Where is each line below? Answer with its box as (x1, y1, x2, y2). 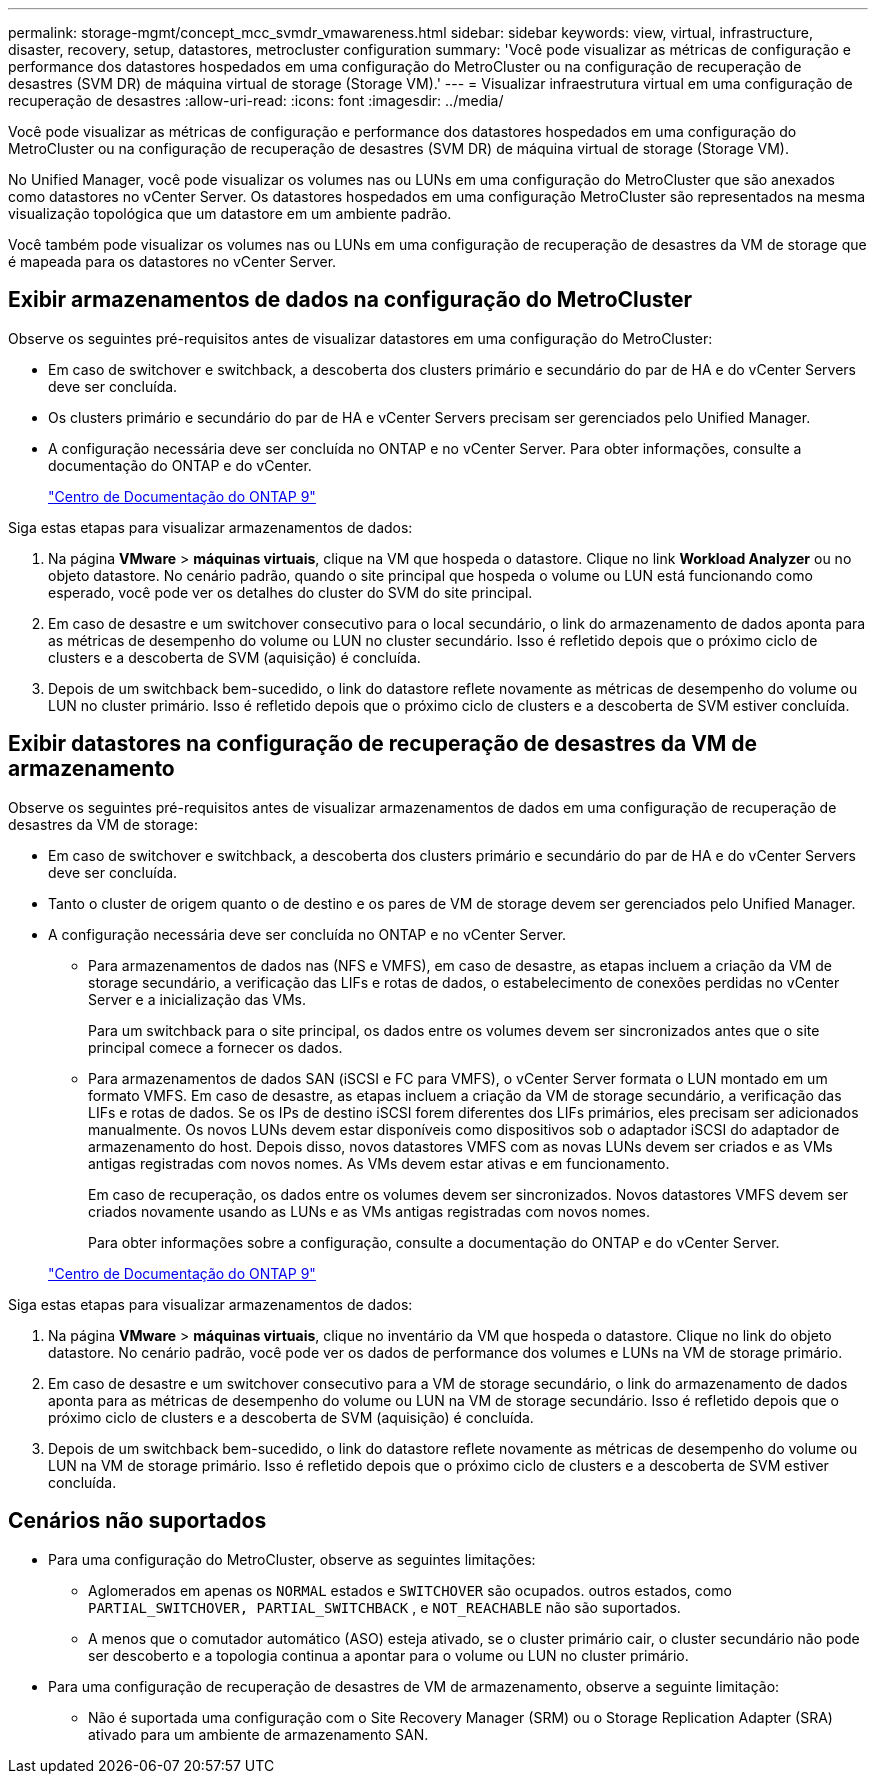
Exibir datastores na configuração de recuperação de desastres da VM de (8, 731, 758, 757)
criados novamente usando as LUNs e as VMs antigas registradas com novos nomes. (88, 1202, 651, 1220)
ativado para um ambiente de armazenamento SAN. (88, 1725, 429, 1743)
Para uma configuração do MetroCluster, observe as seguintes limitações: (48, 1550, 536, 1568)
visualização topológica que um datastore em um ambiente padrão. (8, 205, 452, 222)
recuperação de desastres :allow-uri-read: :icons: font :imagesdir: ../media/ (8, 92, 504, 109)
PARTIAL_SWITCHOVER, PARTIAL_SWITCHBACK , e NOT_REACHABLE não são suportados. (88, 1598, 681, 1616)
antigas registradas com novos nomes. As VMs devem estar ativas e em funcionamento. (88, 1154, 670, 1172)
